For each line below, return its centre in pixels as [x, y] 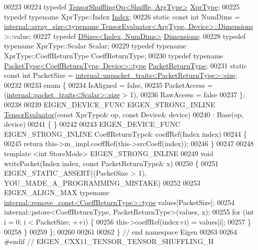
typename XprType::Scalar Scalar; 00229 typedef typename [95, 46]
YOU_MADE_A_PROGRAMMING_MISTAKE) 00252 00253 [102, 182]
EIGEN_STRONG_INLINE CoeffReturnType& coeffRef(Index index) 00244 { [125, 133]
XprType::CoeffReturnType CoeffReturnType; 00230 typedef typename [114, 55]
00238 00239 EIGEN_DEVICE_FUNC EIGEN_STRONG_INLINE [110, 104]
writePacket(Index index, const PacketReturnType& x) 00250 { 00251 [111, 163]
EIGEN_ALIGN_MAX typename [57, 192]
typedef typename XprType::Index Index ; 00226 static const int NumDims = [122, 16]
